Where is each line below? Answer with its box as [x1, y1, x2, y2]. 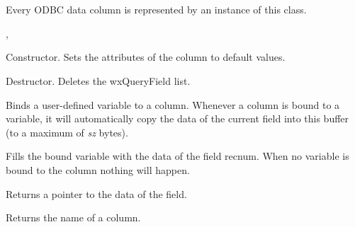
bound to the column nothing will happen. [6, 162, 190, 177]
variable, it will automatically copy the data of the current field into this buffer [6, 111, 349, 126]
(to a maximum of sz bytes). [6, 124, 128, 139]
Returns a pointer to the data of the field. [6, 186, 187, 201]
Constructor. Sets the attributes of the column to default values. [6, 50, 286, 64]
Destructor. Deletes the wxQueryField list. [6, 73, 191, 88]
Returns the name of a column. [6, 210, 141, 225]
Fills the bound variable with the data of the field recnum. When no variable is [6, 149, 349, 163]
